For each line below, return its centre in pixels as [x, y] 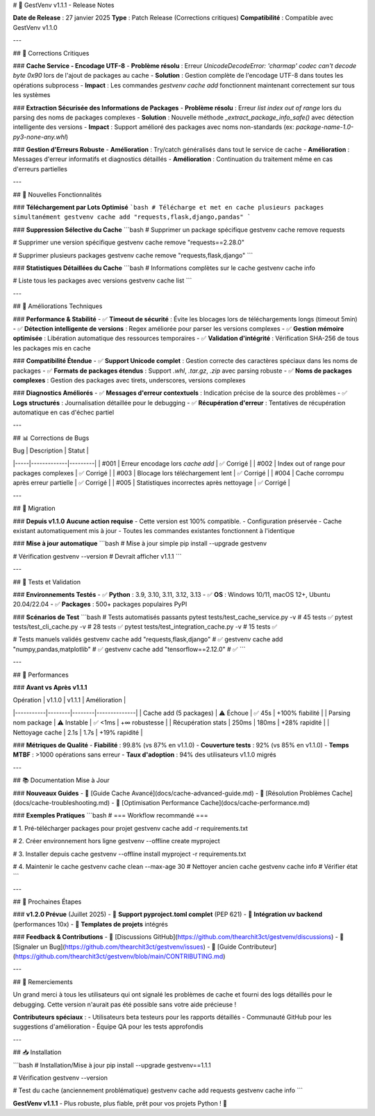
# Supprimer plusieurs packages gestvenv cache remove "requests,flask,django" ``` [133, 255]
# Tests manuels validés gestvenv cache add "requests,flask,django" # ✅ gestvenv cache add [148, 639]
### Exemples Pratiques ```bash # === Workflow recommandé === [110, 815]
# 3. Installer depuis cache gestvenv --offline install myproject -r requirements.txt [130, 854]
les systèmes [32, 95]
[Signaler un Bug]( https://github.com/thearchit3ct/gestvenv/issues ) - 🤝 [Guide [125, 947]
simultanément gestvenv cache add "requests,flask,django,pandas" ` [132, 217]
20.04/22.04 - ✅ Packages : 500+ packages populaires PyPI [100, 604]
